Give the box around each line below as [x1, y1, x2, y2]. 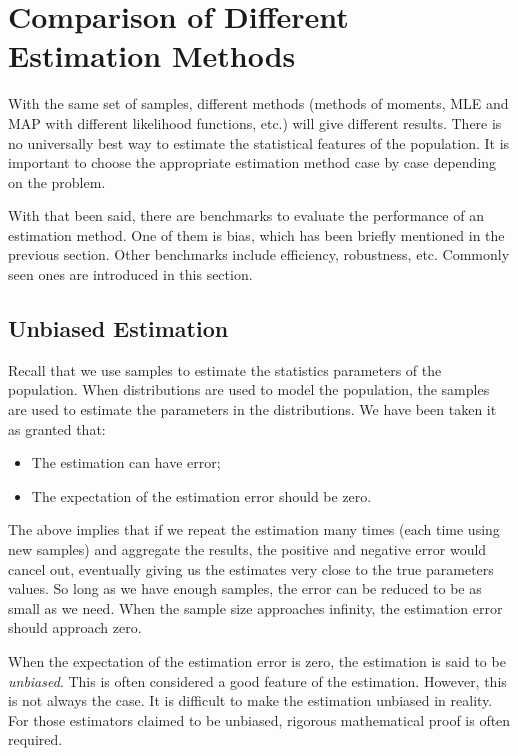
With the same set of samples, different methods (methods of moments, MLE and [8, 93, 509, 114]
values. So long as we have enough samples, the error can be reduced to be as [8, 578, 482, 599]
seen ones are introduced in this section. [8, 264, 253, 285]
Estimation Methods [8, 35, 296, 76]
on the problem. [8, 171, 106, 192]
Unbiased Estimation [8, 313, 229, 344]
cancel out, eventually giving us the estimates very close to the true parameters [8, 558, 494, 579]
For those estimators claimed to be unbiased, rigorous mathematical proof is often [8, 709, 511, 730]
